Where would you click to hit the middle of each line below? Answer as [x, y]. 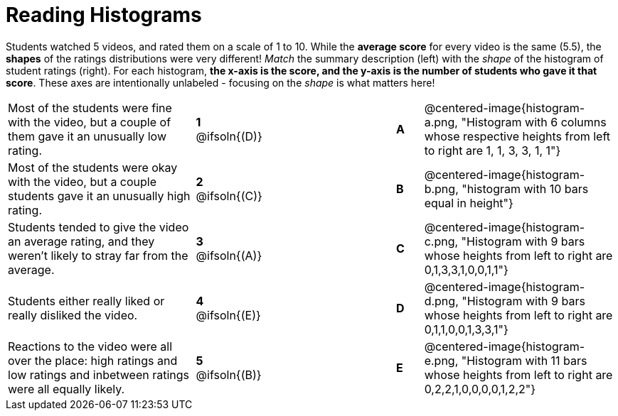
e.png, [441, 360]
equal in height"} [469, 203]
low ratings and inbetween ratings [98, 374]
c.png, [441, 241]
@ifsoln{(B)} [229, 374]
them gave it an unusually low [87, 136]
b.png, [441, 188]
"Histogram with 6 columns [534, 122]
